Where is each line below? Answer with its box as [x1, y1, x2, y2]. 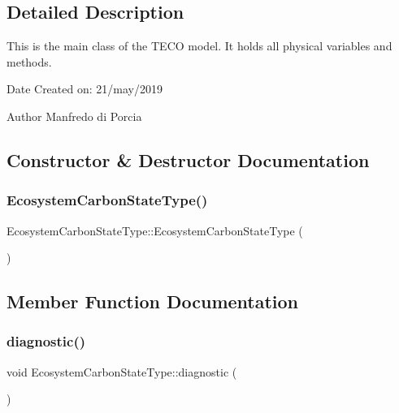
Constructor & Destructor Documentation [7, 147, 370, 172]
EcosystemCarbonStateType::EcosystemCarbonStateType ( [7, 222, 303, 239]
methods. [7, 53, 52, 70]
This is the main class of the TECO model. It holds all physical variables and [7, 37, 392, 54]
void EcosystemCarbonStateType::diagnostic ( [7, 363, 237, 380]
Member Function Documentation [7, 289, 299, 314]
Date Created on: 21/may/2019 [7, 80, 163, 97]
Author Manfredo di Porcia [7, 107, 142, 124]
